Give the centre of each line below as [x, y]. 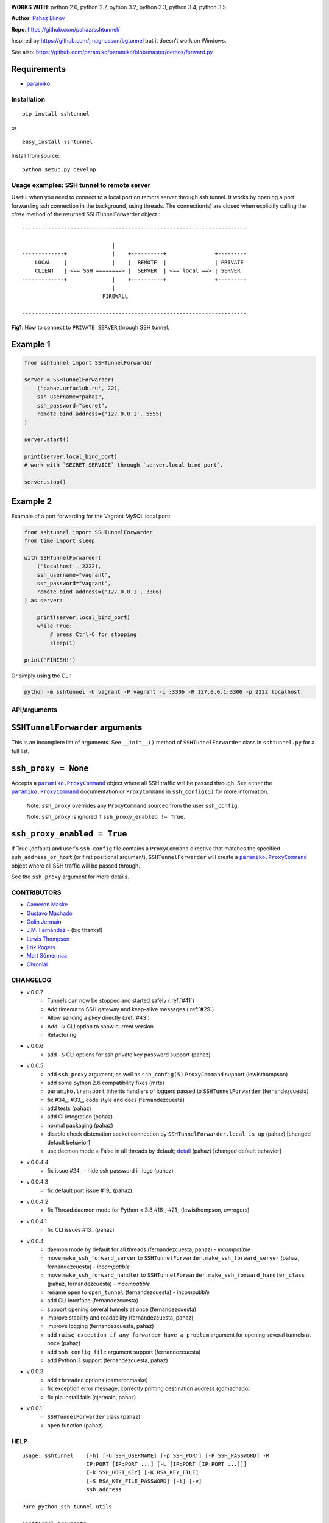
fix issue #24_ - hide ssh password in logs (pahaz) [110, 1170]
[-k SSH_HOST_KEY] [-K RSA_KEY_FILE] [143, 1472]
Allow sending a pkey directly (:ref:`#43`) [99, 1018]
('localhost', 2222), [69, 566]
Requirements [39, 69]
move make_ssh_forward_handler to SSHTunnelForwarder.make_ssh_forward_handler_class [176, 1275]
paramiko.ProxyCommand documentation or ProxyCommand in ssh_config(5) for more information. [140, 791]
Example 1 [31, 345]
